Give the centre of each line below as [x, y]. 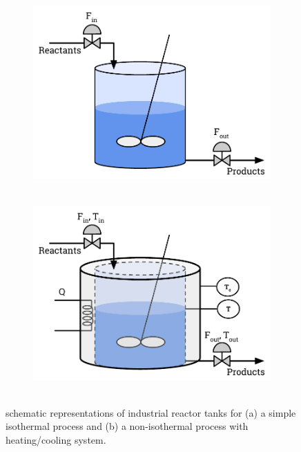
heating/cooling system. [56, 439]
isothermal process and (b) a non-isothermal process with [127, 426]
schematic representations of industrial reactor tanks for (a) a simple [151, 412]
